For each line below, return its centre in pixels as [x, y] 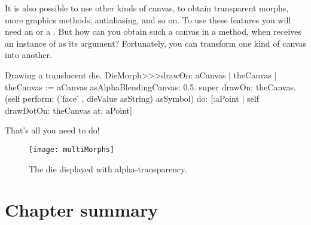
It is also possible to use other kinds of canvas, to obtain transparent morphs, [147, 8]
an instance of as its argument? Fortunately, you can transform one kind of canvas [155, 43]
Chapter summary [82, 210]
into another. [29, 55]
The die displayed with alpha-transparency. [108, 168]
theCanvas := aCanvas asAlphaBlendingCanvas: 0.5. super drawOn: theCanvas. [150, 86]
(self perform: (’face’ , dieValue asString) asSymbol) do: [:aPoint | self [132, 98]
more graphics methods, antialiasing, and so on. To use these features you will [148, 19]
